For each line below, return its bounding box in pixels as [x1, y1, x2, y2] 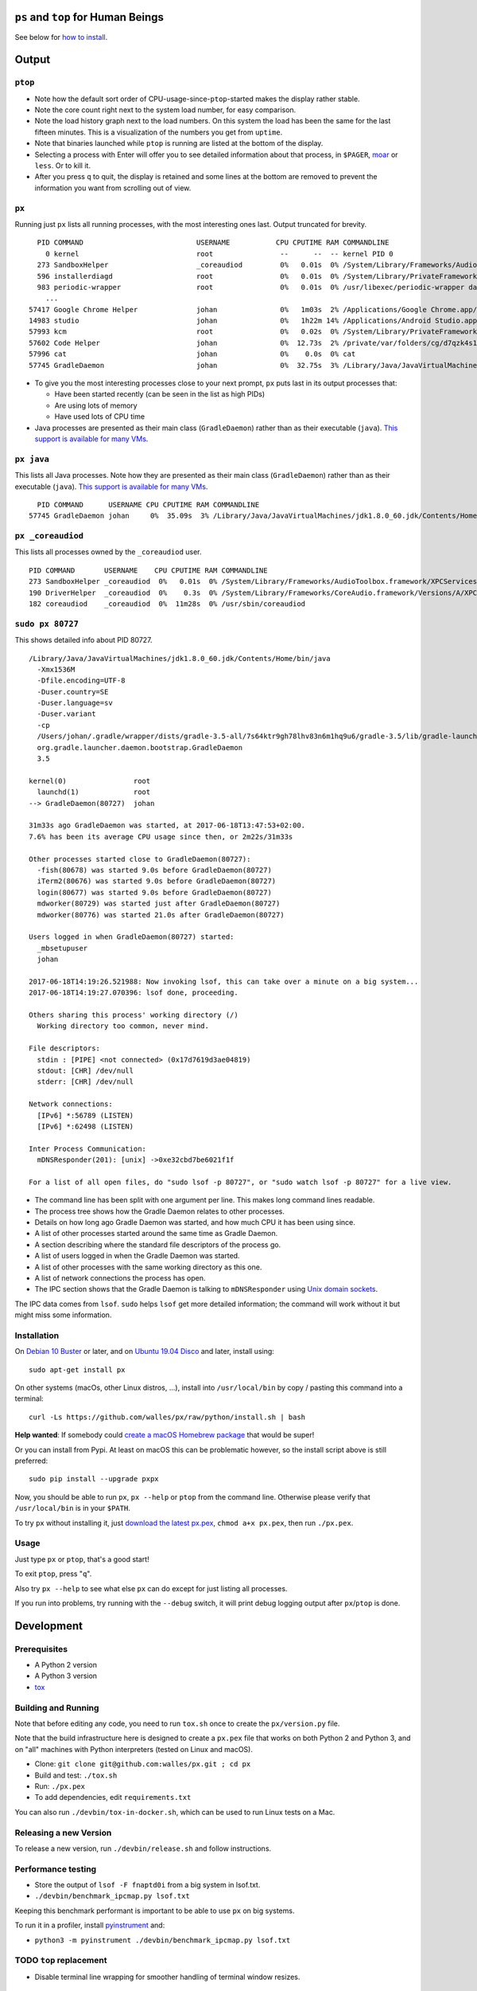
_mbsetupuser [37, 944, 88, 952]
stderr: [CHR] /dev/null [37, 1078, 134, 1086]
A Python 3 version [34, 1671, 98, 1680]
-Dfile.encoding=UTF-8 [37, 676, 126, 685]
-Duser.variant [37, 710, 96, 718]
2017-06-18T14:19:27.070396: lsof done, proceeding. [29, 988, 238, 997]
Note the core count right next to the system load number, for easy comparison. [34, 105, 297, 115]
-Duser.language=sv [37, 698, 113, 708]
